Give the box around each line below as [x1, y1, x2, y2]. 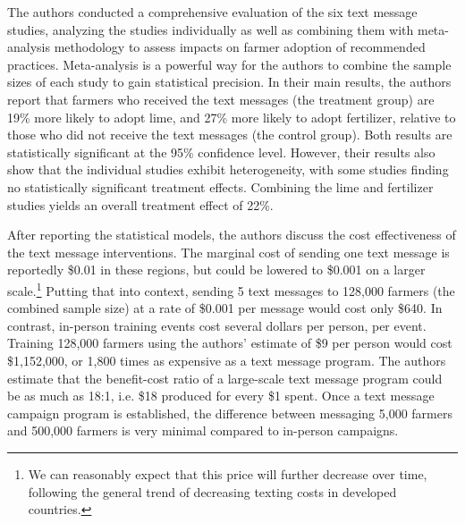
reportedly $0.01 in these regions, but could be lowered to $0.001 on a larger [7, 260, 426, 279]
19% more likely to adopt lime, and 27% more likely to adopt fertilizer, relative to [7, 107, 456, 126]
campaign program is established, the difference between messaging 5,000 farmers [7, 403, 452, 422]
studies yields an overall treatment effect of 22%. [7, 195, 274, 214]
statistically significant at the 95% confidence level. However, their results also [7, 142, 435, 161]
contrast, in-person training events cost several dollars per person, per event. [7, 316, 427, 334]
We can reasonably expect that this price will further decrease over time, [28, 464, 427, 483]
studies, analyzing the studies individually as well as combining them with [7, 20, 414, 38]
